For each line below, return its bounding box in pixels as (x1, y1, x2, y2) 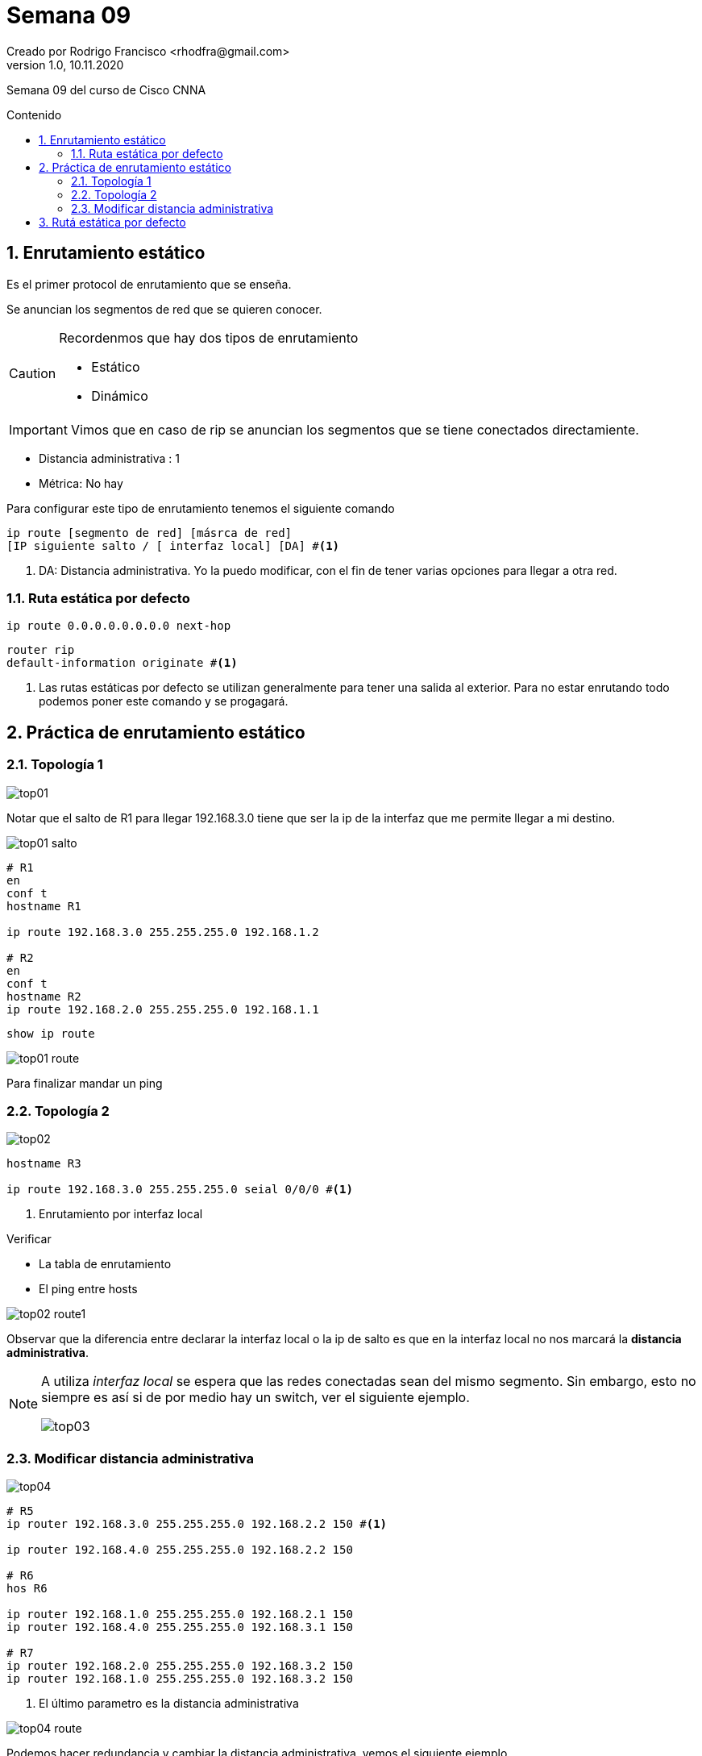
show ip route (6, 1026, 95, 1040)
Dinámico (91, 387, 148, 404)
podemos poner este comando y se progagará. (39, 694, 289, 709)
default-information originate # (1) (6, 656, 238, 670)
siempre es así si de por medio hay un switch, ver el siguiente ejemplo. (41, 1389, 470, 1406)
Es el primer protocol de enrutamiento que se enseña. (6, 277, 292, 291)
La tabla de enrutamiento (39, 1257, 172, 1271)
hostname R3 (6, 1157, 81, 1171)
